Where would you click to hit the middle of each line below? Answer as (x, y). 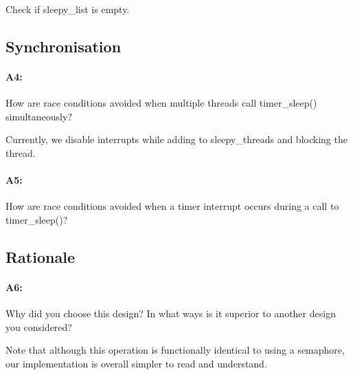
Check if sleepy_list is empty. (68, 9)
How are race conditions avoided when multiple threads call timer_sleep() (161, 103)
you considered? (39, 326)
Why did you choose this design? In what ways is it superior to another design (171, 313)
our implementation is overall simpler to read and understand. (136, 363)
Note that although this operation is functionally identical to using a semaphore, (175, 350)
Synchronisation (64, 46)
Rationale (40, 256)
